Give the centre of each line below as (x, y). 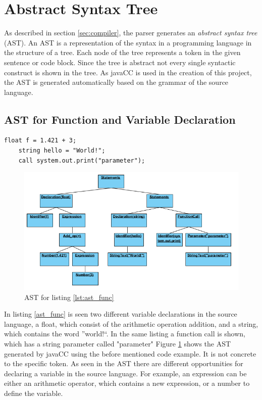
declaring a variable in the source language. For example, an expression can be (125, 373)
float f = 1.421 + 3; (40, 141)
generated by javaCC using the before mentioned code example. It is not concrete (130, 353)
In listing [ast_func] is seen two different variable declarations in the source (121, 314)
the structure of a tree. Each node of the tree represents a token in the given (122, 52)
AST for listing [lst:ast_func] (69, 297)
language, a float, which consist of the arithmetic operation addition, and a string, (131, 323)
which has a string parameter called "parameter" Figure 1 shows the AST (118, 344)
